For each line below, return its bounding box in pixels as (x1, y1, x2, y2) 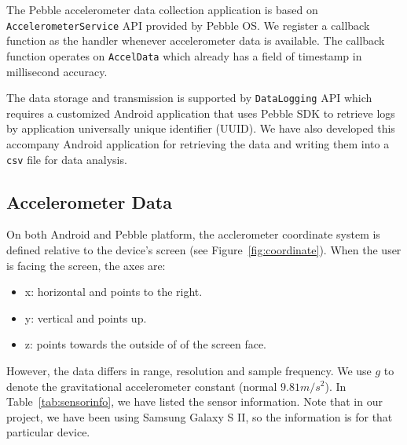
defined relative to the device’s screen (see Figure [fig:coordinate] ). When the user (6, 241, 401, 257)
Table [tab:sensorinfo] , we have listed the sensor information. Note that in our (6, 393, 383, 410)
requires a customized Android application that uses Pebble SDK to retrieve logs (6, 104, 395, 121)
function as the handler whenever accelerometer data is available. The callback (6, 32, 385, 49)
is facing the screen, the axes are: (6, 257, 166, 273)
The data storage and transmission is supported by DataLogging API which (6, 89, 372, 106)
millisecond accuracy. (6, 63, 108, 79)
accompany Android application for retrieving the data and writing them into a (6, 135, 390, 151)
